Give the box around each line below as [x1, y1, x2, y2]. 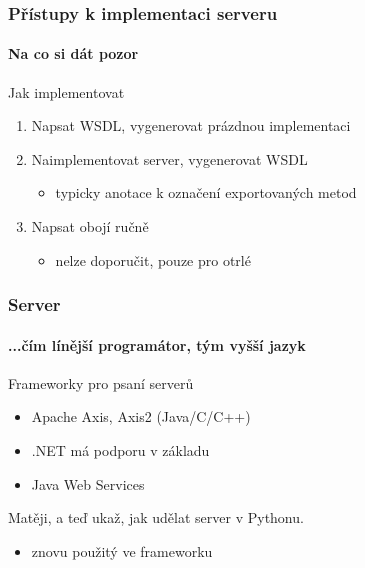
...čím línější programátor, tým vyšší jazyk [8, 334, 306, 355]
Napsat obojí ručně [31, 216, 149, 237]
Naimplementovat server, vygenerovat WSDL [31, 148, 308, 169]
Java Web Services [31, 473, 145, 494]
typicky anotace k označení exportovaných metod [55, 182, 357, 203]
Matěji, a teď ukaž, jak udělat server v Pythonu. [8, 507, 304, 528]
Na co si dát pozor [8, 43, 139, 64]
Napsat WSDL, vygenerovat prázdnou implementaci [31, 115, 351, 136]
